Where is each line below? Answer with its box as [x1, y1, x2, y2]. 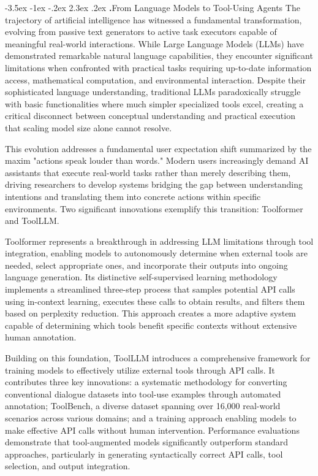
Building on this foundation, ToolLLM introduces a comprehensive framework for [5, 351, 311, 364]
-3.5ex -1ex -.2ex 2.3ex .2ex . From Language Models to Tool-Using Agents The [5, 1, 300, 13]
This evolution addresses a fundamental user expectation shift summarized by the [5, 142, 312, 155]
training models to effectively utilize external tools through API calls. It [5, 363, 275, 376]
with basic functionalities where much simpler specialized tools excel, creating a [5, 97, 304, 110]
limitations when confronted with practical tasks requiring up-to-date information [5, 61, 312, 74]
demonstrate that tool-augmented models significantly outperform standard [5, 436, 289, 448]
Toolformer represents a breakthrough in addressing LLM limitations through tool [5, 234, 314, 247]
